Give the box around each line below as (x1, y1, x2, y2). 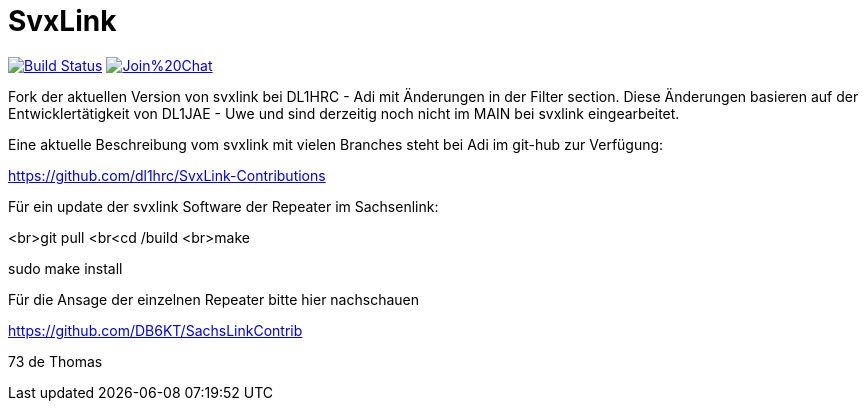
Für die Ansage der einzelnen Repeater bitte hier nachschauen (8, 290, 419, 308)
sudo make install (8, 259, 123, 277)
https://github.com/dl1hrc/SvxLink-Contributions (8, 166, 326, 184)
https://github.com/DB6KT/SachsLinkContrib (8, 321, 303, 339)
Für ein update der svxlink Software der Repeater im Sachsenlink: (8, 197, 439, 215)
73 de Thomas (8, 352, 103, 370)
